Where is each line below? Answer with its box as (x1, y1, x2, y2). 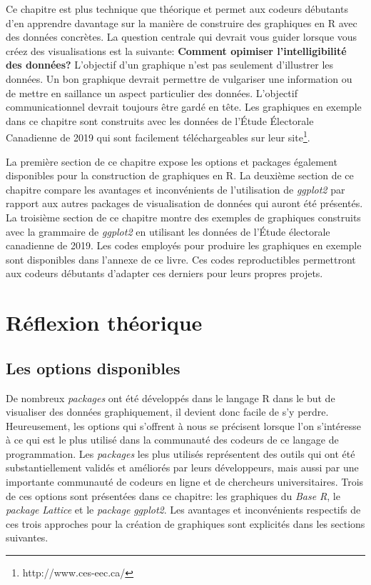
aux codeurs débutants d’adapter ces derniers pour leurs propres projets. (6, 266, 323, 281)
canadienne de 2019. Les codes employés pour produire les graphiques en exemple (6, 238, 362, 253)
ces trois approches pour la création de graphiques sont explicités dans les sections (6, 516, 365, 531)
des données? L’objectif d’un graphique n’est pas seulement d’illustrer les (6, 57, 334, 72)
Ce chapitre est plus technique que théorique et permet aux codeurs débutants (6, 1, 348, 16)
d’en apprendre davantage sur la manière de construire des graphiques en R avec (6, 15, 357, 30)
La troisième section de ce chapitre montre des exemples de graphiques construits (6, 209, 361, 224)
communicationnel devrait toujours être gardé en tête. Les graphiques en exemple (6, 99, 362, 114)
